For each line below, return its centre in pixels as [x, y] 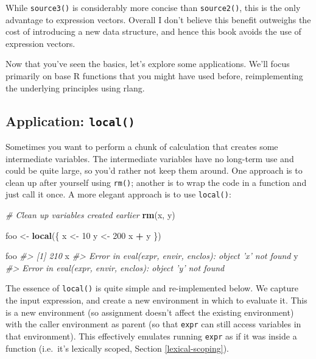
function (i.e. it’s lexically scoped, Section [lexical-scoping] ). [117, 348]
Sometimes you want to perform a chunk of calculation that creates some [142, 146]
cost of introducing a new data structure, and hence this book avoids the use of [153, 31]
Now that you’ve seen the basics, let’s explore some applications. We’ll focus [148, 64]
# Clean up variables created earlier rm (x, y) [90, 215]
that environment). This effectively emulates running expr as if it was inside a [151, 336]
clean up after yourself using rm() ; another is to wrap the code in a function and [156, 182]
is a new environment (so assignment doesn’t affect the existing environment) [150, 312]
